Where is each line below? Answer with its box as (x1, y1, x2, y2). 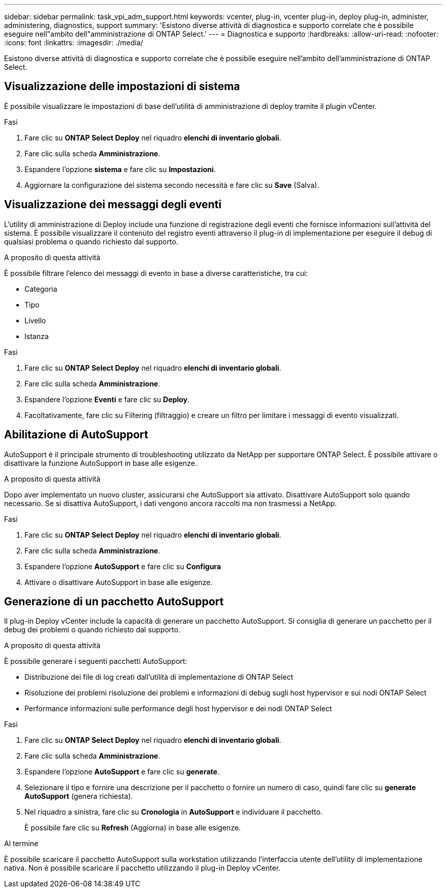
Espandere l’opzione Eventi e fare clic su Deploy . (24, 395, 190, 404)
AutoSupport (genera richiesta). (24, 792, 133, 801)
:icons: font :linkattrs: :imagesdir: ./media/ (4, 38, 144, 47)
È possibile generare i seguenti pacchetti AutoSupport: (4, 657, 187, 666)
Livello (24, 316, 46, 325)
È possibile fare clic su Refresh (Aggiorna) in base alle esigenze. (24, 823, 241, 832)
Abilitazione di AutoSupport (4, 428, 148, 441)
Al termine (4, 839, 39, 848)
